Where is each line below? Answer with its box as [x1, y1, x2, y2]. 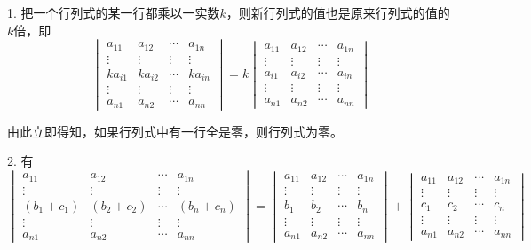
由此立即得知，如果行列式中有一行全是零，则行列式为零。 [7, 121, 343, 140]
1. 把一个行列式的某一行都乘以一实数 [7, 4, 220, 21]
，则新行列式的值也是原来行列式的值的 [226, 4, 450, 21]
